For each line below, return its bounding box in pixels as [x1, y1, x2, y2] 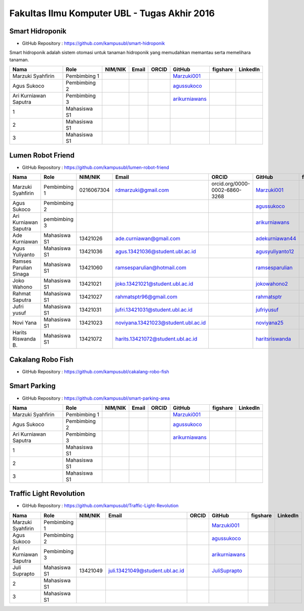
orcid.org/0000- [211, 180, 250, 187]
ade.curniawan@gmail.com [115, 235, 181, 242]
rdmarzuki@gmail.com [115, 186, 169, 194]
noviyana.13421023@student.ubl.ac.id [115, 319, 206, 326]
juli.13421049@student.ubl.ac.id [108, 567, 184, 574]
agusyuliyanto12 [255, 248, 294, 255]
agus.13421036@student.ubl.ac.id [115, 248, 196, 255]
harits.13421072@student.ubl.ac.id [115, 335, 198, 342]
